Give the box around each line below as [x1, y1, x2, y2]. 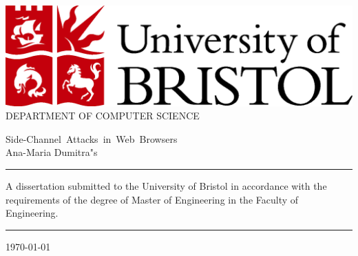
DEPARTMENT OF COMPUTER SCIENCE [6, 108, 200, 123]
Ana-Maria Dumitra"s [6, 145, 98, 159]
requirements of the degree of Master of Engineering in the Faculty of [6, 192, 299, 206]
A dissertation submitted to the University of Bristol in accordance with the [6, 179, 327, 193]
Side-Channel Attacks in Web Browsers [6, 131, 178, 146]
